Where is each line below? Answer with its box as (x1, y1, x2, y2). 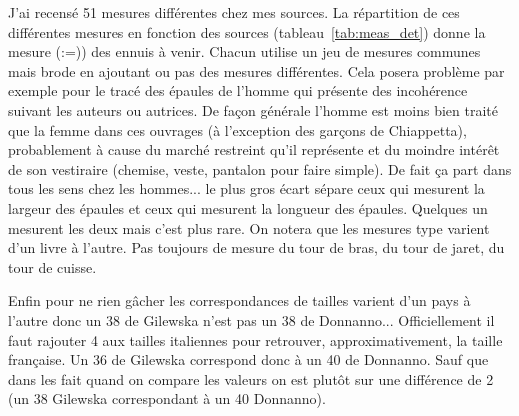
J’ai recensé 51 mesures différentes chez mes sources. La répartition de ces (8, 2, 460, 22)
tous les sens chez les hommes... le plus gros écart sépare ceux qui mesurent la (8, 178, 485, 199)
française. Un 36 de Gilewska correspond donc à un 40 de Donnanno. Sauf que (8, 349, 489, 370)
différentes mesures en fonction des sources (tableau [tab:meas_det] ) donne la (8, 21, 486, 42)
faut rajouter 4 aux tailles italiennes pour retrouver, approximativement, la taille (8, 329, 503, 350)
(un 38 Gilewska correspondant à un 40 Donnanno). (8, 388, 326, 409)
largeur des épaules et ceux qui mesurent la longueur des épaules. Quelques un (8, 197, 488, 218)
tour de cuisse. (8, 256, 97, 277)
